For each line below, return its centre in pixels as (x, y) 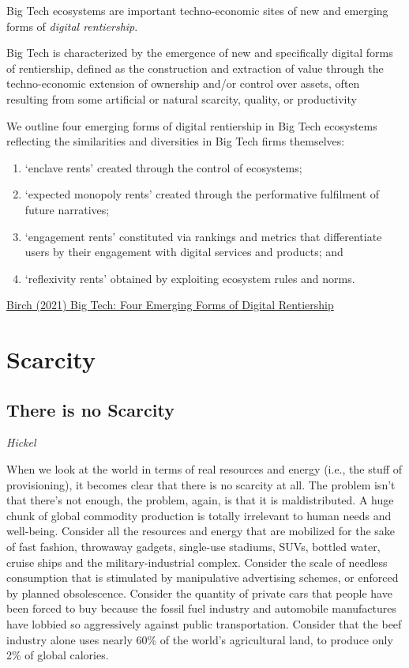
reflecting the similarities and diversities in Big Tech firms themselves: (176, 141)
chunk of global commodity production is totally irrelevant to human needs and (199, 515)
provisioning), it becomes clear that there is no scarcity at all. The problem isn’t (201, 484)
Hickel (21, 442)
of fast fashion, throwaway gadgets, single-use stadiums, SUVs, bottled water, (193, 547)
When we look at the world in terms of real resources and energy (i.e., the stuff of (204, 469)
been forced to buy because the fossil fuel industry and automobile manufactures (202, 608)
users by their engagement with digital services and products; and (184, 252)
